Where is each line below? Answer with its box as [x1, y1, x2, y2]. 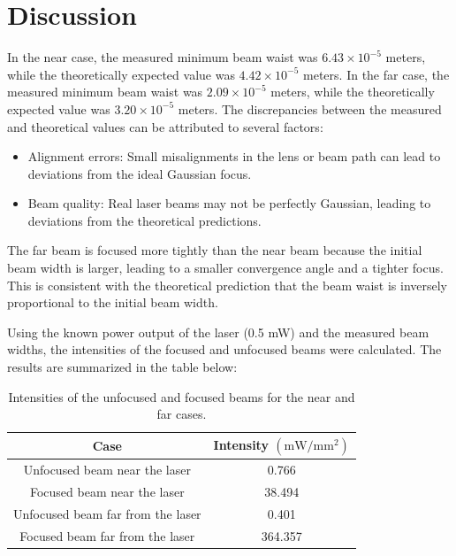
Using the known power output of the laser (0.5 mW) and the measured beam [7, 322, 429, 341]
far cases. [156, 405, 207, 423]
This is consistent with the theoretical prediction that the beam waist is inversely [7, 275, 448, 294]
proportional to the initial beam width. [7, 293, 218, 312]
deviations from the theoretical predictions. [27, 211, 262, 229]
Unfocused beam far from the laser [13, 504, 201, 522]
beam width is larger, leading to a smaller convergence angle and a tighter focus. [7, 259, 444, 277]
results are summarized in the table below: [7, 358, 238, 376]
